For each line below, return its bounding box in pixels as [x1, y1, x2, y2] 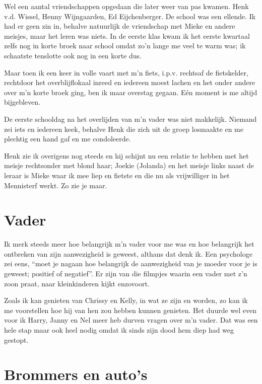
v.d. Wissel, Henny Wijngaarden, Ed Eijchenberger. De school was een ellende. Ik [4, 11, 256, 21]
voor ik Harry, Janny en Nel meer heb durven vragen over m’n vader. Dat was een [4, 315, 258, 325]
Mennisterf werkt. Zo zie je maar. [4, 180, 107, 190]
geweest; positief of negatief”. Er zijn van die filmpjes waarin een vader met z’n [4, 268, 247, 278]
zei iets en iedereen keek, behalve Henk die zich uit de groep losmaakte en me [4, 123, 243, 134]
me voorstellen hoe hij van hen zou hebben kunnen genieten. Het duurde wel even [4, 304, 257, 315]
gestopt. [4, 334, 29, 345]
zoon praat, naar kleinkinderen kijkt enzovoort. [4, 278, 150, 288]
